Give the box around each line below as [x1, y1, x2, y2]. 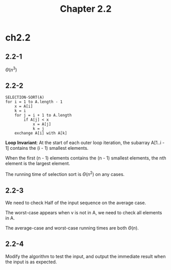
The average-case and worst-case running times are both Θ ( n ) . [5, 224, 139, 231]
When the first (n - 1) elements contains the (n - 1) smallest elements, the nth [5, 155, 166, 161]
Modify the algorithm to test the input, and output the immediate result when [5, 253, 166, 259]
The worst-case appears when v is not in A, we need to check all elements [5, 209, 162, 215]
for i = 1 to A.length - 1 [5, 99, 63, 105]
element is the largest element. [5, 161, 70, 167]
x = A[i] [14, 104, 33, 109]
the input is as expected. [5, 259, 57, 265]
